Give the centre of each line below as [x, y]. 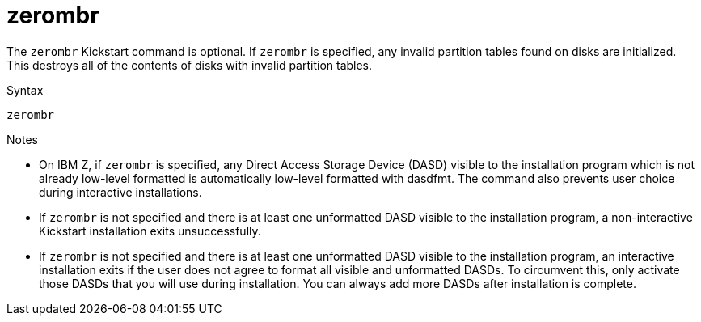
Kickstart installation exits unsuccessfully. [150, 231]
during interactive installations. [120, 192]
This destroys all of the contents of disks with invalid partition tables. [190, 65]
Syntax [25, 90]
